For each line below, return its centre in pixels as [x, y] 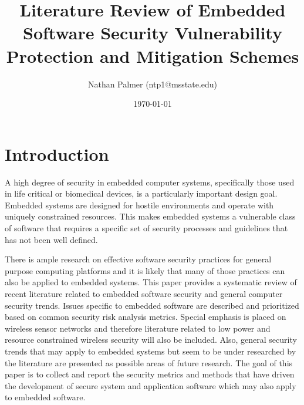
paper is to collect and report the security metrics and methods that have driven [150, 374]
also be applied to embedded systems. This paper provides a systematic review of [151, 282]
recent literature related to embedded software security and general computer [144, 293]
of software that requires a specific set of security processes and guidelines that [146, 228]
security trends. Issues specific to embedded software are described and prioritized [152, 305]
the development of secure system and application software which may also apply [151, 385]
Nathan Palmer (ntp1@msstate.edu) [153, 84]
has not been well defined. [51, 239]
